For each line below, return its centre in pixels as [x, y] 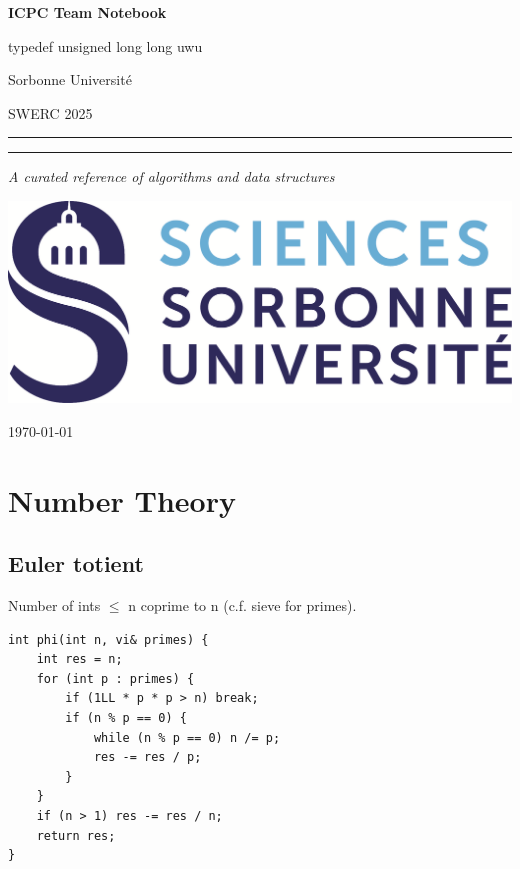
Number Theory [122, 499]
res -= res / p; [147, 757]
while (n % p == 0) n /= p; [187, 737]
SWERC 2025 [50, 112]
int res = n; [79, 659]
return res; [76, 835]
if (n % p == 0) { [126, 717]
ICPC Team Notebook [87, 12]
